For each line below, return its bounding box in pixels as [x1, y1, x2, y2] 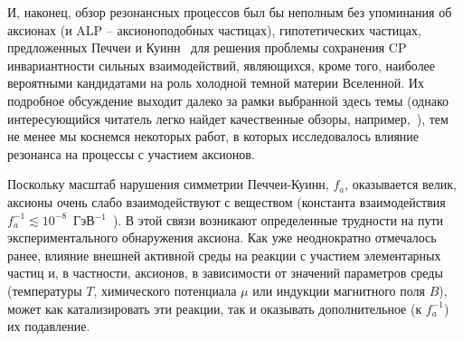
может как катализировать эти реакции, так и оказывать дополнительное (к [7, 298, 422, 317]
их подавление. [7, 317, 90, 336]
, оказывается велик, [345, 175, 457, 194]
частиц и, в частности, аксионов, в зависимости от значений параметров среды [7, 263, 443, 282]
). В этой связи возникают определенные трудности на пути [112, 210, 444, 229]
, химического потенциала [93, 280, 237, 299]
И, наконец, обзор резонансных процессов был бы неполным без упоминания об [7, 3, 452, 21]
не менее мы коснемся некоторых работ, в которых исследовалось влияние [7, 127, 420, 146]
